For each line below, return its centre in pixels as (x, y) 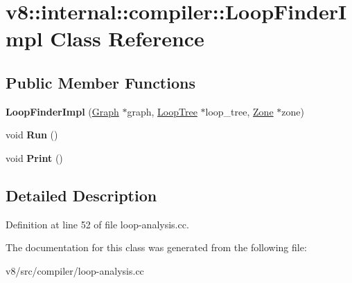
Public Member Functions (100, 82)
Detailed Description (81, 195)
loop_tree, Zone (239, 111)
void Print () (34, 157)
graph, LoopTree (162, 111)
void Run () (32, 135)
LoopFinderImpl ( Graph (62, 111)
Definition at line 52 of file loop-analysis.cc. (97, 224)
